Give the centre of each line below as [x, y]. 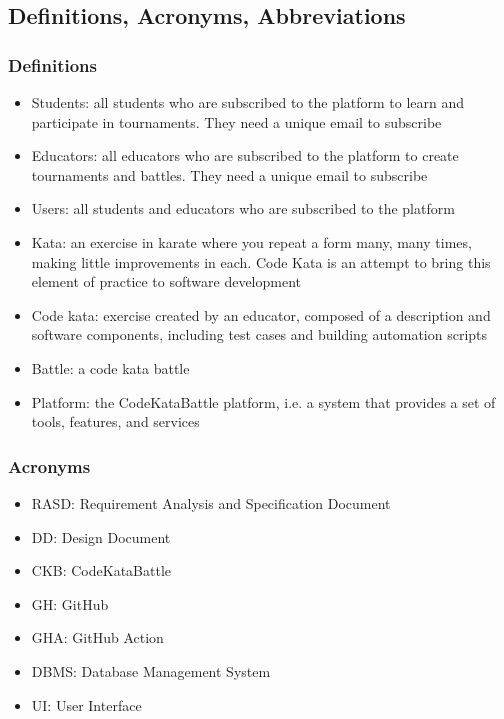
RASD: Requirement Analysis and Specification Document [211, 502]
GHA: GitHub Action [97, 637]
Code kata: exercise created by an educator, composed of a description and [261, 314]
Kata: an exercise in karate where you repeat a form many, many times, [251, 241]
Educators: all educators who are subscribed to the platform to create [245, 155]
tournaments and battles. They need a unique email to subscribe [229, 174]
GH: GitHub [70, 603]
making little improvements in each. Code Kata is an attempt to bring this [261, 261]
